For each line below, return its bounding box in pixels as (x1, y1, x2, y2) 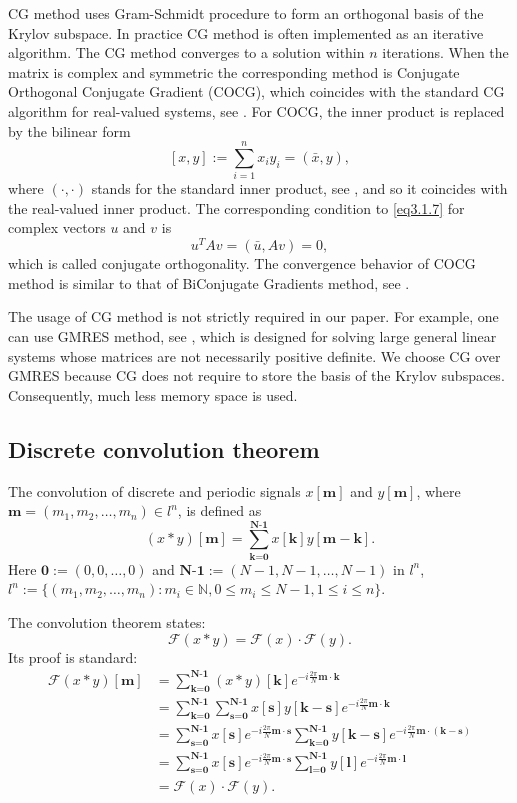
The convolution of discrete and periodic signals (8, 480, 301, 501)
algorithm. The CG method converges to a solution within (8, 42, 365, 63)
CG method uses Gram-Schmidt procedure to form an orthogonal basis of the (8, 3, 484, 23)
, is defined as (177, 500, 262, 521)
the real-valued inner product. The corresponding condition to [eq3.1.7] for (8, 197, 465, 218)
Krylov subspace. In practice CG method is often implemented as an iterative (8, 22, 484, 43)
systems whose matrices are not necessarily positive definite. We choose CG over (8, 345, 501, 366)
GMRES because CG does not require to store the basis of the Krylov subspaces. (8, 365, 505, 386)
